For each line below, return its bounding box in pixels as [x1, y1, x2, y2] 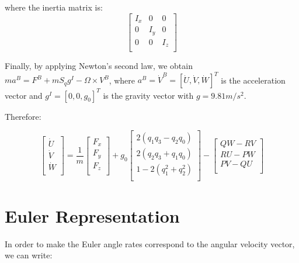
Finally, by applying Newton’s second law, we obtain [5, 60, 193, 72]
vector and [5, 89, 43, 101]
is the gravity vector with [103, 89, 194, 101]
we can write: [5, 249, 53, 261]
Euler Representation [5, 203, 180, 227]
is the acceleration [221, 74, 286, 86]
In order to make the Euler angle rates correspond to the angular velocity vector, [5, 237, 295, 250]
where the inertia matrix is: [5, 1, 103, 13]
